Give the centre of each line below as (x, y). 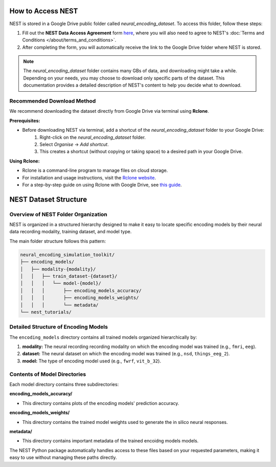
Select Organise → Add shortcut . (74, 144)
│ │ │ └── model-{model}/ (61, 283)
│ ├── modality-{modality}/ (58, 269)
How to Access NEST (44, 11)
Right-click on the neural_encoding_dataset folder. (93, 137)
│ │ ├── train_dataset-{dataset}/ (69, 276)
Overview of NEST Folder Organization (58, 214)
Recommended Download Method (53, 101)
